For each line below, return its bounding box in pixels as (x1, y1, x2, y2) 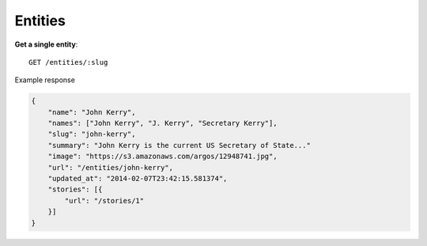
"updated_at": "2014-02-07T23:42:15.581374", (47, 174, 228, 184)
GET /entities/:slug (28, 58, 108, 66)
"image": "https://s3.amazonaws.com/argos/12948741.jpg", (47, 152, 278, 161)
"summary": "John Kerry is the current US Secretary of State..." (47, 141, 312, 149)
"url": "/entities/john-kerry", (47, 163, 174, 172)
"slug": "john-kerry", (47, 130, 136, 138)
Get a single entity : (14, 40, 78, 49)
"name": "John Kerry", (47, 108, 136, 116)
